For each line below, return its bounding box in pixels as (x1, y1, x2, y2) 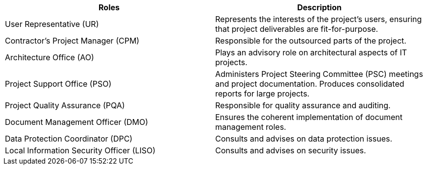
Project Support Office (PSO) (5, 79, 112, 89)
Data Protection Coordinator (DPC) (5, 134, 133, 144)
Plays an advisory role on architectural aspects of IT (215, 48, 407, 57)
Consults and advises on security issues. (215, 145, 366, 155)
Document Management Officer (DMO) (5, 117, 149, 127)
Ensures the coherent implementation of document (215, 112, 403, 122)
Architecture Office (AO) (5, 52, 94, 62)
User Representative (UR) (5, 19, 99, 29)
